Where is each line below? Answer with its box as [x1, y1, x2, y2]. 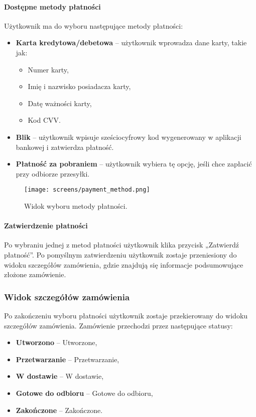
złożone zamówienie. [4, 269, 66, 280]
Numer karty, [28, 64, 69, 74]
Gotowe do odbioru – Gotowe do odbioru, [16, 387, 153, 398]
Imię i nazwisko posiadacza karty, [28, 81, 131, 92]
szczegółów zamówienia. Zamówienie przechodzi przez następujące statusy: [4, 320, 233, 330]
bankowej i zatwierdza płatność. [16, 141, 114, 152]
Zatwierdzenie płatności [4, 220, 88, 231]
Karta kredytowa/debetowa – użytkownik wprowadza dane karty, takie [16, 37, 247, 48]
